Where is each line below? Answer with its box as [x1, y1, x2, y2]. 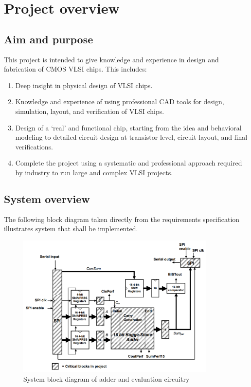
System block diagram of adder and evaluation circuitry [23, 373, 190, 384]
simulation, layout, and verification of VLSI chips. [15, 106, 164, 116]
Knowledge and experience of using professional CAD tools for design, [15, 96, 224, 107]
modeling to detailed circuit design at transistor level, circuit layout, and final [15, 132, 248, 142]
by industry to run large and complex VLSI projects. [15, 167, 173, 177]
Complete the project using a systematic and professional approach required [15, 158, 242, 168]
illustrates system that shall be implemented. [4, 223, 138, 234]
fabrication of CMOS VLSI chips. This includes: [4, 64, 147, 74]
